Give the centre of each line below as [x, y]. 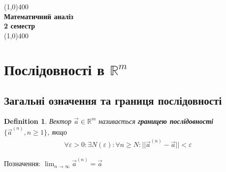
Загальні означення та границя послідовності [113, 100]
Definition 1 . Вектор [38, 121]
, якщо [57, 132]
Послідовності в [54, 69]
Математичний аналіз [39, 16]
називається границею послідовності [156, 121]
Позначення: [22, 163]
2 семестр [19, 26]
